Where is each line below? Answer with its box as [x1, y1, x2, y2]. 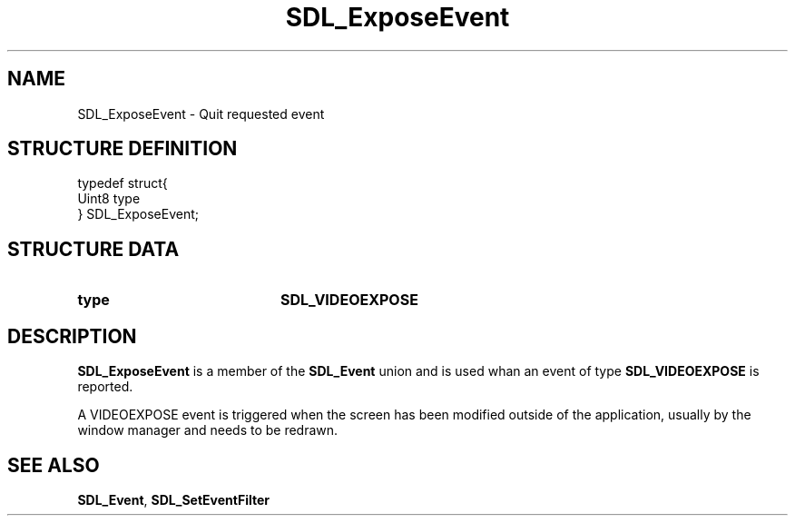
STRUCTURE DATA [7, 237, 180, 261]
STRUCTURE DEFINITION [7, 137, 238, 161]
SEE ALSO [7, 453, 100, 477]
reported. [77, 379, 133, 395]
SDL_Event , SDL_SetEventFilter [77, 491, 270, 508]
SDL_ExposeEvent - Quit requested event [77, 105, 325, 122]
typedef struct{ [77, 175, 168, 192]
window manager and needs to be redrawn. [77, 422, 339, 439]
